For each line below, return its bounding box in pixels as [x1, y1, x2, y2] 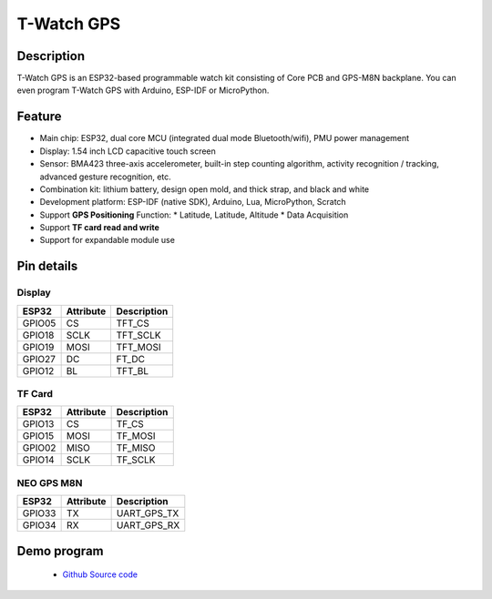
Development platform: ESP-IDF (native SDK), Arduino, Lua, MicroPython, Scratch [39, 197, 346, 208]
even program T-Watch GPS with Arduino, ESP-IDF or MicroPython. [16, 85, 270, 96]
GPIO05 [22, 317, 56, 330]
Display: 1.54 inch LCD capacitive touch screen [39, 146, 216, 157]
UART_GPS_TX [116, 507, 179, 520]
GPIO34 [22, 519, 56, 532]
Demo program [16, 543, 104, 559]
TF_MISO [116, 442, 156, 454]
